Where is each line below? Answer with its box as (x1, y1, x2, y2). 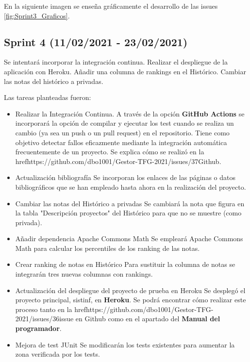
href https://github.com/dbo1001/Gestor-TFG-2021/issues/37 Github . (15, 156, 221, 166)
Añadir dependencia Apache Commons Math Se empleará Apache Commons (15, 233, 243, 244)
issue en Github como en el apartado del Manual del (59, 313, 220, 324)
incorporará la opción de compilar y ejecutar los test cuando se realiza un (15, 118, 234, 128)
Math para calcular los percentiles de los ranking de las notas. (15, 243, 200, 253)
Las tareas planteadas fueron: (4, 92, 91, 102)
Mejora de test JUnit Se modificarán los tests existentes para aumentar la (15, 339, 235, 349)
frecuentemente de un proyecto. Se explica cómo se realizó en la (15, 147, 204, 157)
